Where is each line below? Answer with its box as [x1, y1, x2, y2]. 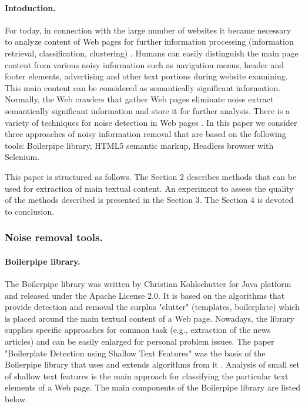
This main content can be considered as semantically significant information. [5, 81, 281, 94]
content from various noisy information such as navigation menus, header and [5, 58, 284, 71]
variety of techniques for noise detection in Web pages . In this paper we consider [5, 116, 297, 128]
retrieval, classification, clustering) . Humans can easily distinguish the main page [5, 46, 299, 59]
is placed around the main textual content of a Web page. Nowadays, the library [5, 312, 294, 324]
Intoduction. [5, 1, 56, 14]
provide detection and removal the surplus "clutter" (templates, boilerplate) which [5, 301, 300, 313]
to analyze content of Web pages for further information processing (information [5, 35, 294, 48]
